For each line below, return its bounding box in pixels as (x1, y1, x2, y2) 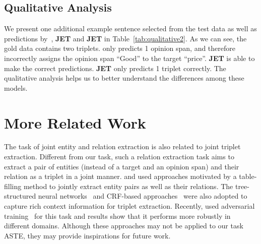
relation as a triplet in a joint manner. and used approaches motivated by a (4, 171, 237, 181)
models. (4, 82, 28, 93)
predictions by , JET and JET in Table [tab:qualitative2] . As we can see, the (4, 33, 247, 43)
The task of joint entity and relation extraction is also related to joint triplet (4, 141, 241, 152)
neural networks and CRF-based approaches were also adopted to (38, 191, 247, 201)
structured (4, 191, 36, 201)
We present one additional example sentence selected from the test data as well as (4, 23, 257, 34)
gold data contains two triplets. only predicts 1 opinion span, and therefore (4, 43, 236, 53)
